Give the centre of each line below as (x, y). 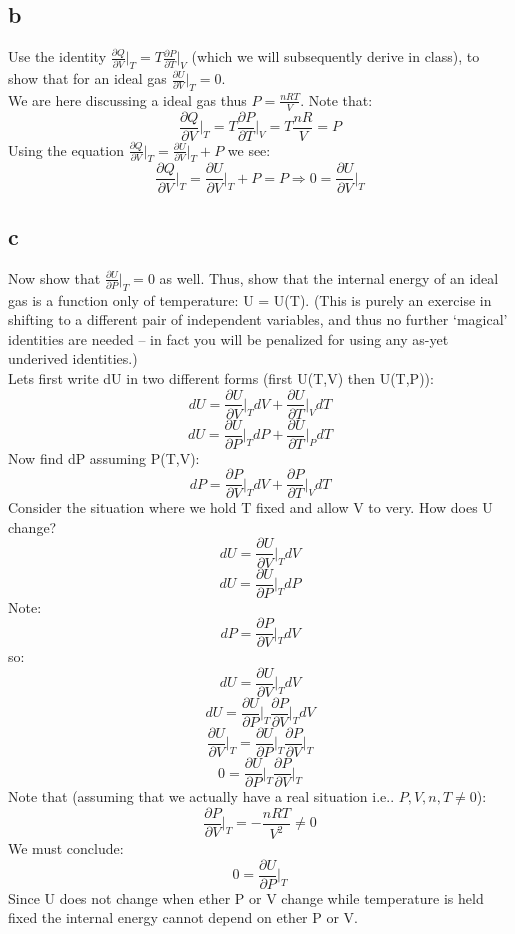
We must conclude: (66, 848)
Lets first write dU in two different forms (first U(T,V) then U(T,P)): (221, 377)
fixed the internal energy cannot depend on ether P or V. (183, 917)
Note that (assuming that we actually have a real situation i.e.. (201, 796)
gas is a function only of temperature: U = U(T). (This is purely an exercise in (250, 299)
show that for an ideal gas (87, 78)
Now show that (54, 277)
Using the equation (66, 149)
